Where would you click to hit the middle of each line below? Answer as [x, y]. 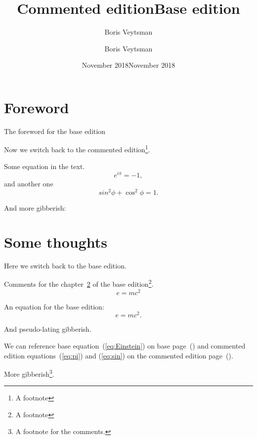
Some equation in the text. [44, 166]
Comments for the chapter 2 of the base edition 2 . [79, 283]
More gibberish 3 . [29, 373]
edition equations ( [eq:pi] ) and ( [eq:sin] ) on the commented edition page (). [119, 355]
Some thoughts [56, 241]
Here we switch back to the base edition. [65, 265]
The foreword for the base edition [55, 131]
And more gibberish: [35, 208]
